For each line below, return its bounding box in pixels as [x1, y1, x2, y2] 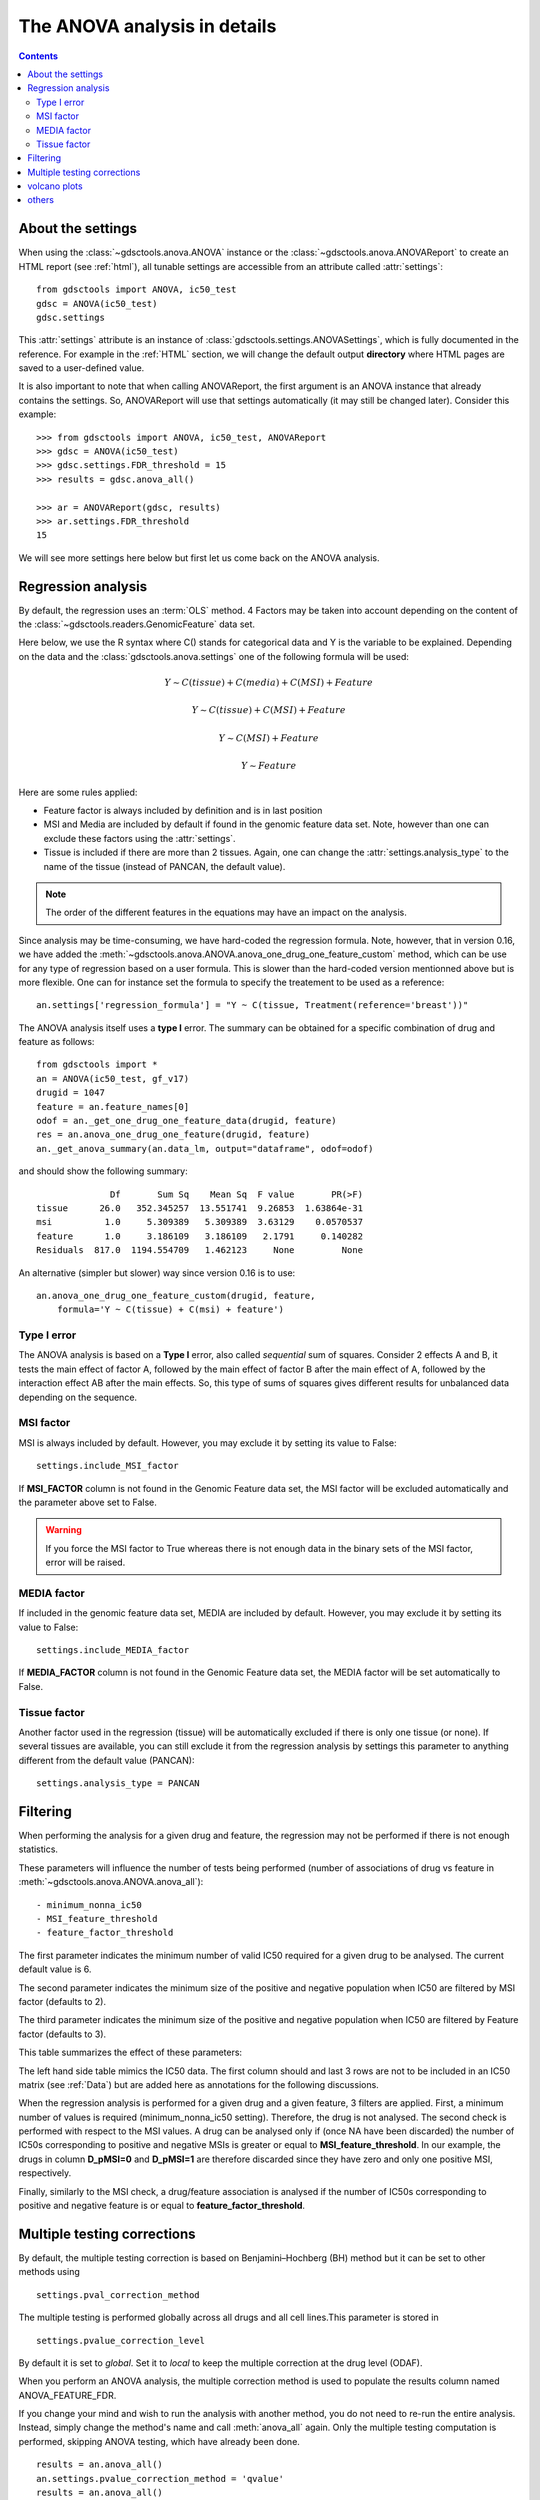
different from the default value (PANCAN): [18, 1754, 195, 1766]
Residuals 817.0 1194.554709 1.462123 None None [36, 1245, 364, 1256]
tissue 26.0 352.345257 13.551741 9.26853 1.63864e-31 [36, 1202, 364, 1214]
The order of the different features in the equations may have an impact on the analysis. [45, 906, 407, 919]
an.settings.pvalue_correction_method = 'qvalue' [36, 2473, 285, 2484]
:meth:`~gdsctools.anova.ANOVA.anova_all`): [18, 1876, 204, 1888]
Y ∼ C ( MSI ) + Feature [218, 732, 319, 744]
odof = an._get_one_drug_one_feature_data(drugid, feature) [36, 1115, 337, 1127]
